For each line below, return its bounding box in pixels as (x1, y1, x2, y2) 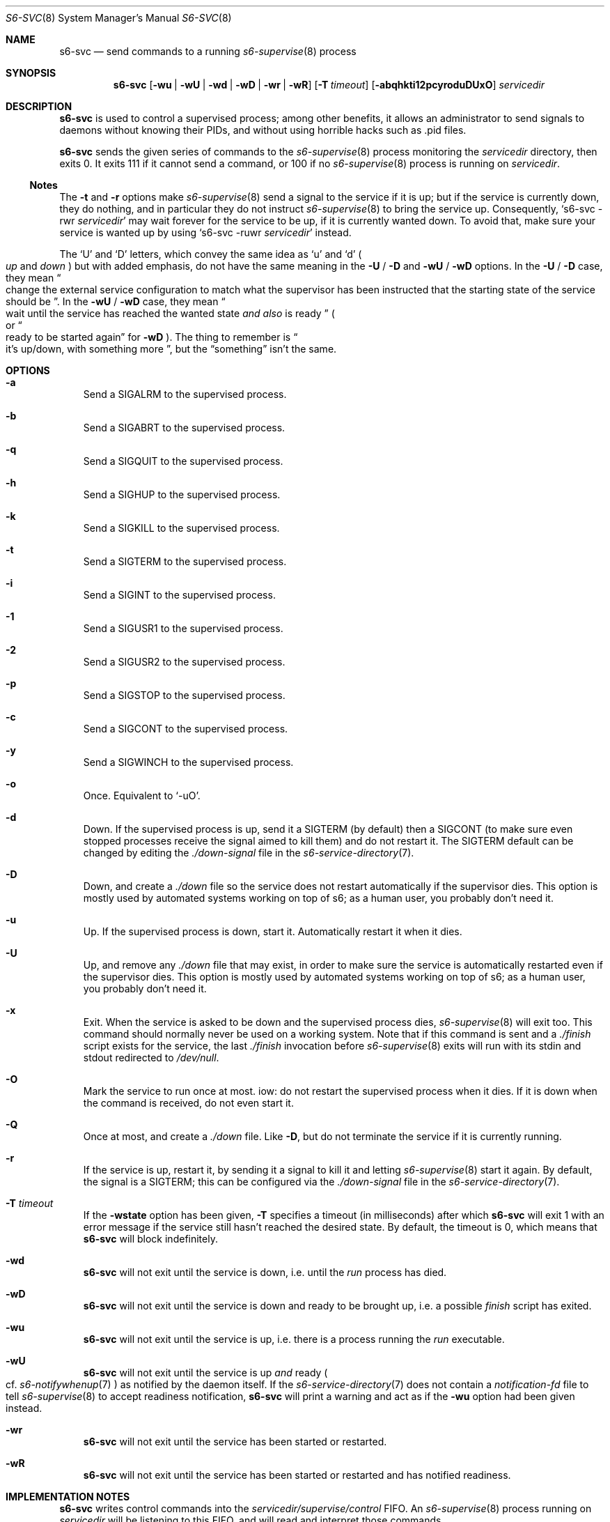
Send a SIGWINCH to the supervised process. (83, 756, 294, 768)
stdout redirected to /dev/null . (83, 1052, 219, 1063)
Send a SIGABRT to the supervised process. (83, 422, 286, 433)
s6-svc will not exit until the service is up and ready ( (83, 1367, 328, 1378)
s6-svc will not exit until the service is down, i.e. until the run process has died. (83, 1266, 447, 1278)
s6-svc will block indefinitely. (83, 1233, 218, 1245)
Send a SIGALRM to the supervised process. (83, 388, 287, 400)
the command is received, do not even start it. (83, 1097, 294, 1109)
